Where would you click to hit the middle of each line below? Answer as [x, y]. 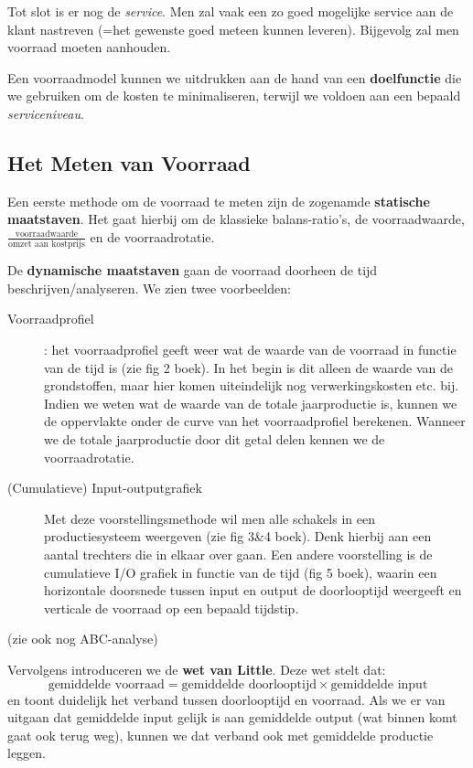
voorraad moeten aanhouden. [89, 47]
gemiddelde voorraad [106, 684]
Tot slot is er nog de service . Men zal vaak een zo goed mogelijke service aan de [231, 11]
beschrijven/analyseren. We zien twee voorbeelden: [149, 288]
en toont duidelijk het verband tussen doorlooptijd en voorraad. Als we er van [226, 699]
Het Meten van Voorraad [129, 162]
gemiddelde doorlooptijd [249, 684]
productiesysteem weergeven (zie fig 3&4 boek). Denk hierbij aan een [238, 536]
